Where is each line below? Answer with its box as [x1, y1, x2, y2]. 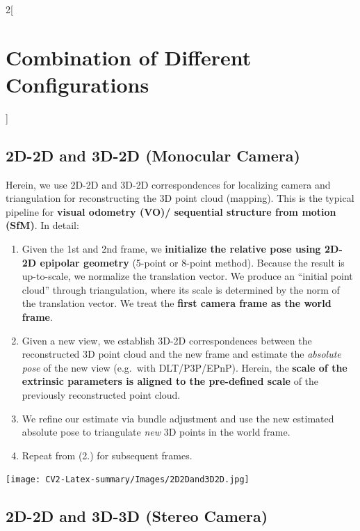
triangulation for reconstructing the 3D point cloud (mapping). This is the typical [6, 191, 354, 205]
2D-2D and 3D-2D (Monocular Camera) [6, 144, 300, 166]
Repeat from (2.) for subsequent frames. [22, 447, 193, 462]
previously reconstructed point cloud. [22, 388, 181, 402]
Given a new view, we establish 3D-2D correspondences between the [22, 333, 312, 347]
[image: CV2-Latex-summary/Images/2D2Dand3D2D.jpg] [6, 475, 249, 485]
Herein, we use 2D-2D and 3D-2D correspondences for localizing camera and [6, 177, 331, 191]
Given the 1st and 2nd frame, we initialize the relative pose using [22, 241, 321, 256]
